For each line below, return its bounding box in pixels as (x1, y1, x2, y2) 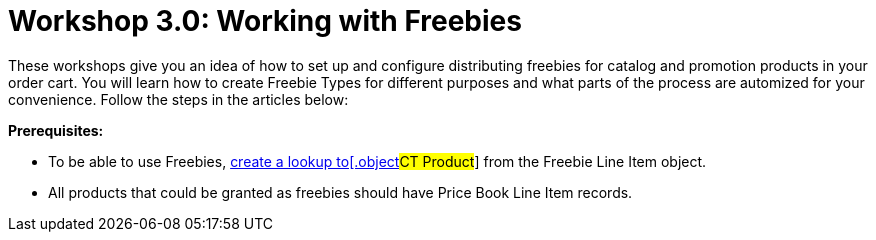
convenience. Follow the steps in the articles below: (8, 90, 349, 108)
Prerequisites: (8, 121, 104, 139)
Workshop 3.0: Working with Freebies (8, 4, 522, 38)
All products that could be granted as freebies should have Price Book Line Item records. (48, 183, 633, 201)
